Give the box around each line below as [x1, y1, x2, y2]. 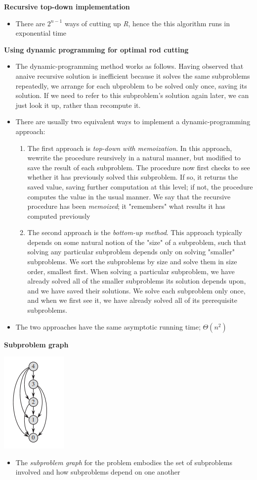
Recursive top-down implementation [4, 1, 130, 11]
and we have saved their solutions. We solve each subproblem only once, [27, 285, 246, 295]
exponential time [15, 28, 67, 38]
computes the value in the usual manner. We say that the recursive [27, 191, 231, 201]
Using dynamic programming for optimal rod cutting [4, 44, 189, 54]
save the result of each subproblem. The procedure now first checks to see [27, 162, 250, 172]
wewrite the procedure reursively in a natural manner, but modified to [27, 152, 241, 163]
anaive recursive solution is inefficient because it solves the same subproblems [15, 70, 250, 81]
